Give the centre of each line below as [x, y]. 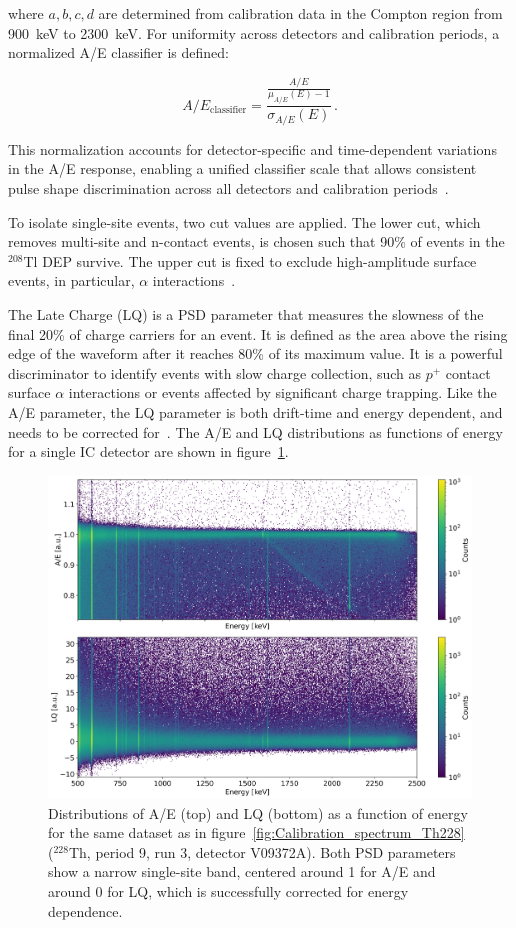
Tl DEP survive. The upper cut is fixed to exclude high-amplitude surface [250, 260]
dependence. [85, 910]
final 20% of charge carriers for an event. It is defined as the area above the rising [258, 333]
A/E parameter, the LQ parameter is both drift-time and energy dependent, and [255, 411]
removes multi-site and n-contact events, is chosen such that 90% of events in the [256, 241]
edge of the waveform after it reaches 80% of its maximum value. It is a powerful [255, 353]
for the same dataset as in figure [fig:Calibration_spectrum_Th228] [256, 832]
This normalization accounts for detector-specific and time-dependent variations [252, 148]
